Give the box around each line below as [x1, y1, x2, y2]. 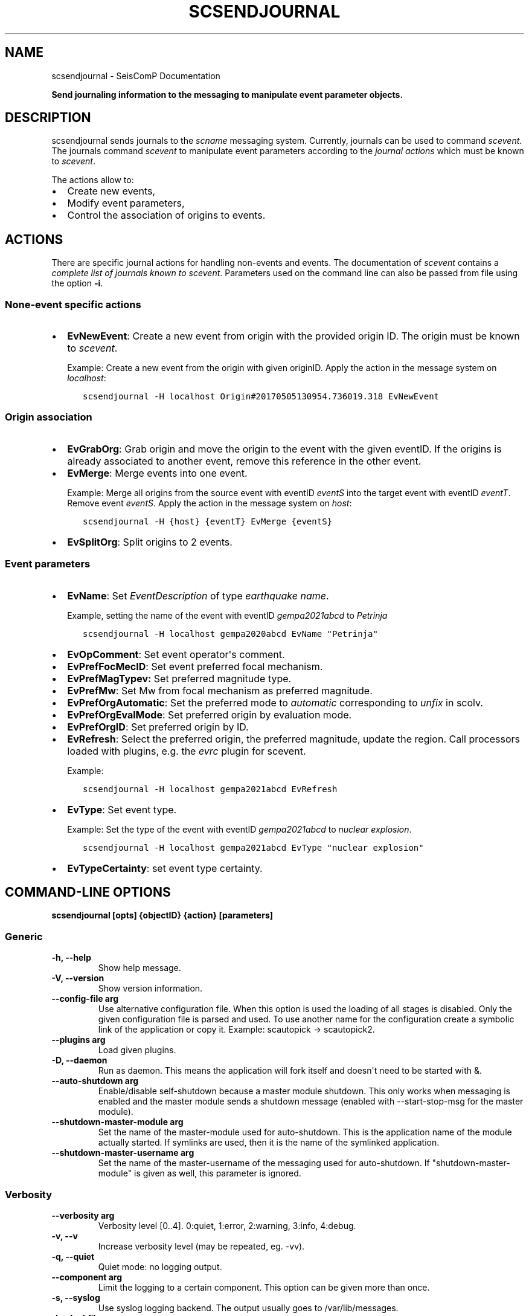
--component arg [51, 1271, 123, 1282]
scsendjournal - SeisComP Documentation [51, 70, 220, 81]
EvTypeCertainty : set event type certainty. [67, 862, 263, 874]
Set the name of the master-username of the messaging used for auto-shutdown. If [98, 1158, 430, 1169]
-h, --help [51, 952, 91, 963]
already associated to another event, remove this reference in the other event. [67, 454, 422, 467]
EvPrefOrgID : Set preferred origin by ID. [67, 720, 249, 733]
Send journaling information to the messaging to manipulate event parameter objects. [51, 89, 403, 100]
